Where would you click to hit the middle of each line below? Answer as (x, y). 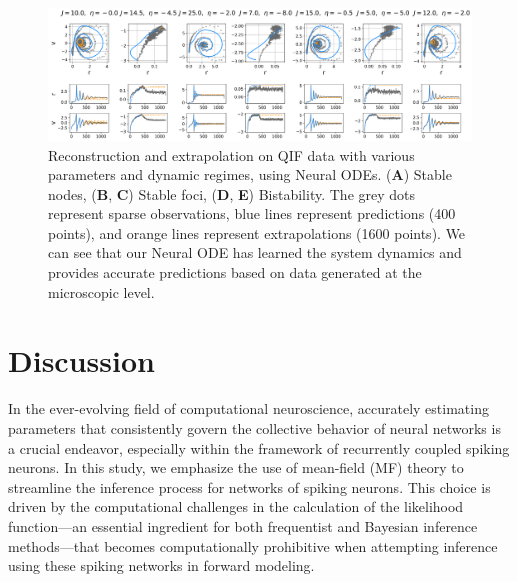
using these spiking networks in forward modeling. (161, 565)
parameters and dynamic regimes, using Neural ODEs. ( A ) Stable (250, 174)
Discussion (81, 360)
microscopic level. (101, 291)
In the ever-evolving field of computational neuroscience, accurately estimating (248, 408)
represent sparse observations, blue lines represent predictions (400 (252, 213)
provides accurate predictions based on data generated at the (235, 272)
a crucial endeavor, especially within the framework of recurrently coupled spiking (259, 447)
